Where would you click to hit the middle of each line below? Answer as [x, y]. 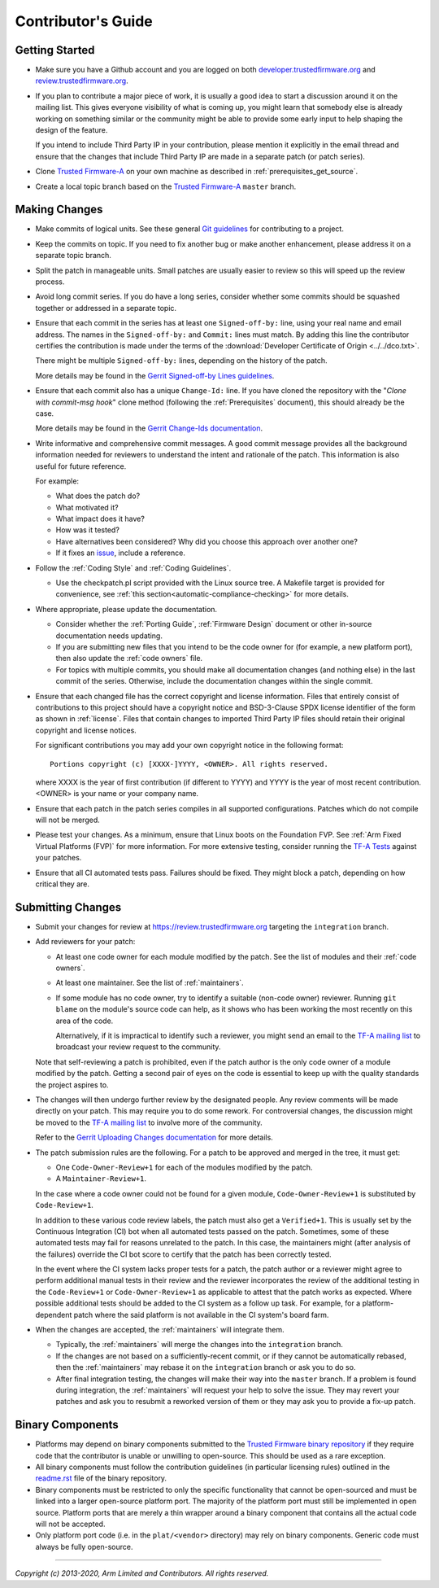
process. [50, 282]
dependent [54, 1315]
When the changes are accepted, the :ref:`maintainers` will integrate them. [160, 1330]
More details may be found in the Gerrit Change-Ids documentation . [149, 428]
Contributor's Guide [84, 21]
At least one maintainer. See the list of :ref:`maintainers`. [150, 983]
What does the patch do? [98, 496]
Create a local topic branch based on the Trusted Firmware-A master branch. [166, 186]
